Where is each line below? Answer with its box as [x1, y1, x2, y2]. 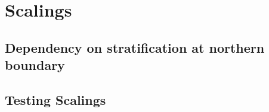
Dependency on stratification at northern [5, 38, 265, 56]
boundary [5, 56, 65, 74]
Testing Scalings [5, 90, 106, 108]
